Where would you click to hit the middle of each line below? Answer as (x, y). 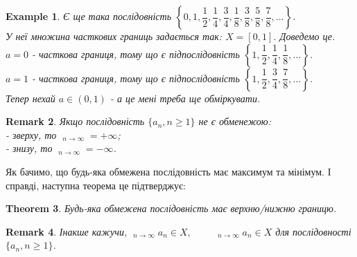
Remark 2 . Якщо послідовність (75, 121)
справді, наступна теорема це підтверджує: (96, 185)
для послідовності (313, 231)
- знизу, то (29, 148)
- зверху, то (31, 134)
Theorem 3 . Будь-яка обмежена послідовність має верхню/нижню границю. (171, 208)
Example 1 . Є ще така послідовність (89, 16)
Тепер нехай (31, 98)
